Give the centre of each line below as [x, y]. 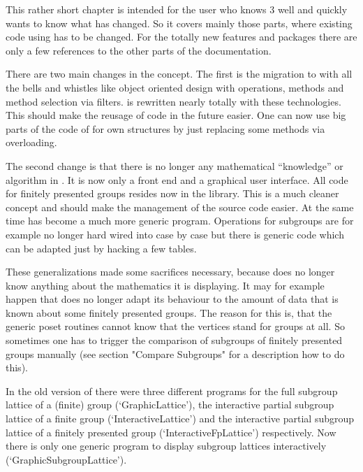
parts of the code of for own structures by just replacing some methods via [165, 128]
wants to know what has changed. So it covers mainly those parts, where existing [179, 23]
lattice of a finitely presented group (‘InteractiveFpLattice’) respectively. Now [171, 432]
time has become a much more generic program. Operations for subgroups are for [180, 221]
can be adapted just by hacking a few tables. [101, 248]
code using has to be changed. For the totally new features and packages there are [181, 37]
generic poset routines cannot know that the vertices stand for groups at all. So [175, 326]
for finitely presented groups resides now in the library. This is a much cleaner [172, 193]
